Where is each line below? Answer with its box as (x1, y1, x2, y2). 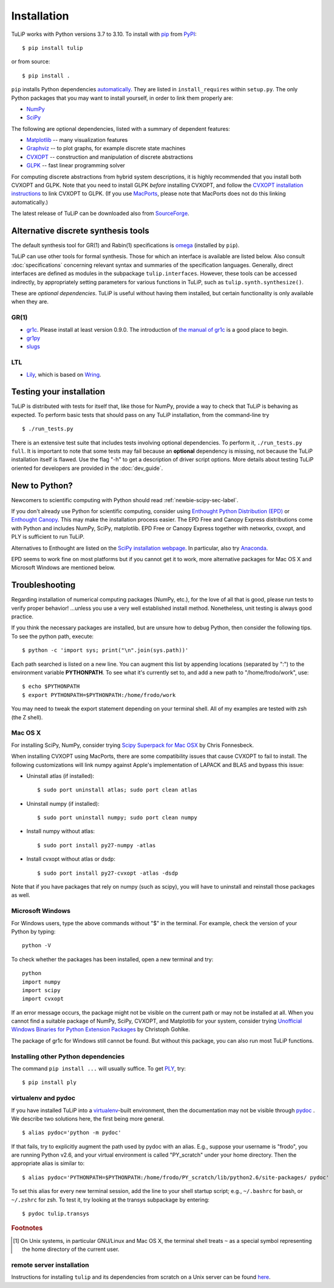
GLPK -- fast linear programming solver (26, 162, 126, 169)
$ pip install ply (22, 1079, 77, 1086)
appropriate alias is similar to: (11, 1160, 85, 1167)
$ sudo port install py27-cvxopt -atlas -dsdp (37, 869, 179, 877)
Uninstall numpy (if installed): (26, 800, 100, 807)
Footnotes (11, 1224, 43, 1233)
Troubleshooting (11, 580, 76, 590)
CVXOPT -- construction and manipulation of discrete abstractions (26, 153, 194, 161)
